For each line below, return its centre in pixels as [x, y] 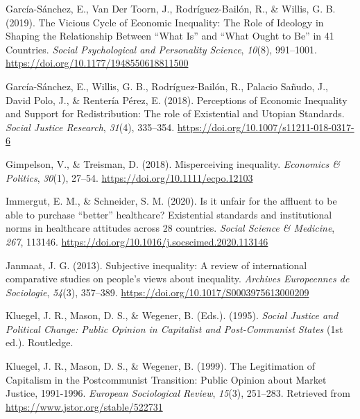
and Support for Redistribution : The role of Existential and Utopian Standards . [175, 113]
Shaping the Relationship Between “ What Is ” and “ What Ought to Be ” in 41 [170, 36]
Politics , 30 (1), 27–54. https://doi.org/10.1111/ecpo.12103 [129, 177]
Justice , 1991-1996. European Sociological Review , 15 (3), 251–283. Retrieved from [178, 393]
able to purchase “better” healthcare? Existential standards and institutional [169, 214]
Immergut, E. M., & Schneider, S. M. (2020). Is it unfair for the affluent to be [171, 201]
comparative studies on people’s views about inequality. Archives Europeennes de [178, 279]
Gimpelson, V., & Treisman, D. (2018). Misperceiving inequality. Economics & [173, 163]
